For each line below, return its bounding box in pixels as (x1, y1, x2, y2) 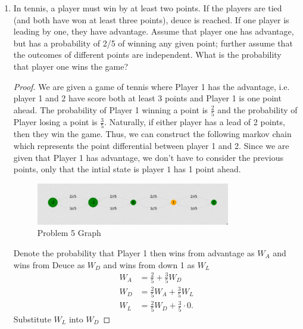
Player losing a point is (13, 116, 98, 128)
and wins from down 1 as (103, 258, 195, 271)
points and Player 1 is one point (164, 92, 282, 104)
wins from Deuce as (13, 258, 85, 271)
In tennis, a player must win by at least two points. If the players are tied (13, 2, 282, 14)
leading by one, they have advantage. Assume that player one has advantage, (13, 25, 294, 38)
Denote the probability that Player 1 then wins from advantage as (13, 247, 255, 259)
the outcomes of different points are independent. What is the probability (13, 48, 282, 61)
